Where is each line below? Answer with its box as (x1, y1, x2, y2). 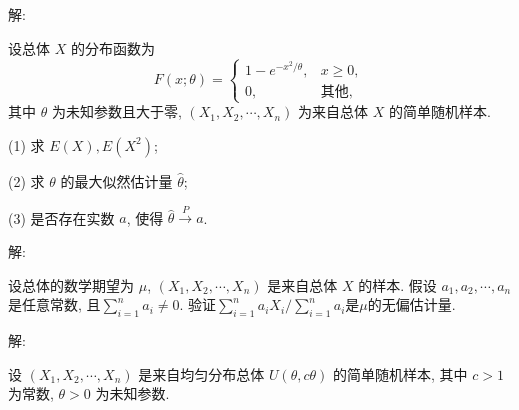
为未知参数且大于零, (51, 101, 182, 122)
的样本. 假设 (358, 274, 437, 295)
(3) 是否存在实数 (8, 207, 115, 228)
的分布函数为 (70, 37, 155, 58)
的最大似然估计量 (60, 170, 173, 191)
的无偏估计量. (367, 294, 456, 315)
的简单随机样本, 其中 (333, 363, 468, 384)
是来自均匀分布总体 (138, 363, 265, 384)
